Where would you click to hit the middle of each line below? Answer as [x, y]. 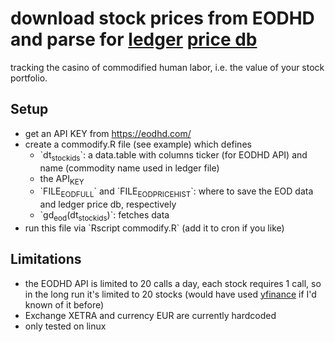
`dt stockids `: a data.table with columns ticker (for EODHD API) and [173, 155]
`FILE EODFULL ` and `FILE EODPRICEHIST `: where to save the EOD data [176, 192]
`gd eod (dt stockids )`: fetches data [104, 216]
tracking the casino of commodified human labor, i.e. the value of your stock [167, 67]
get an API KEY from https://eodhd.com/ [108, 133]
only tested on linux [65, 326]
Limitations [46, 259]
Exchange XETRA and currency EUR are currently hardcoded [150, 315]
